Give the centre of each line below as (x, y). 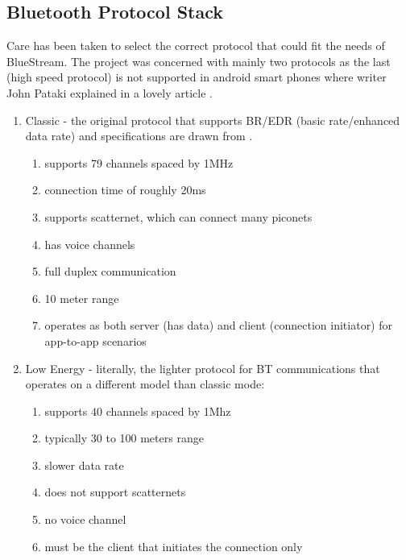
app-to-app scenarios (95, 340)
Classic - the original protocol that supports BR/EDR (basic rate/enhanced (213, 120)
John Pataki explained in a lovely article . (110, 92)
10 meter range (82, 298)
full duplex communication (110, 271)
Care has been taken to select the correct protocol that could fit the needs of (196, 46)
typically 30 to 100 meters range (124, 438)
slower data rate (84, 465)
